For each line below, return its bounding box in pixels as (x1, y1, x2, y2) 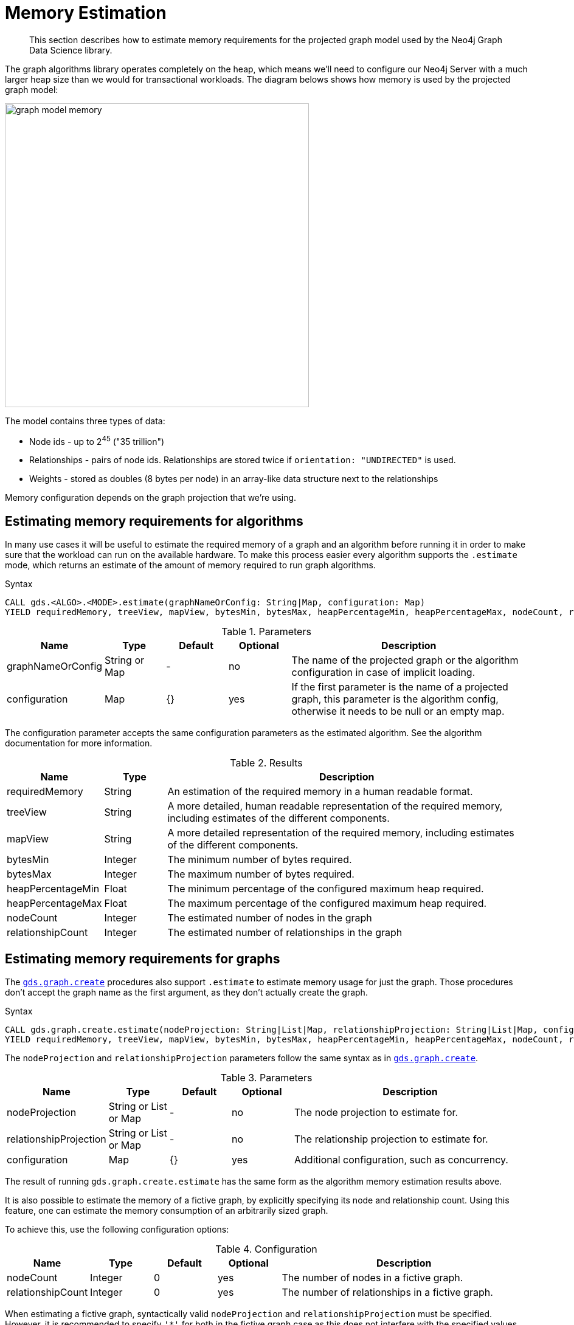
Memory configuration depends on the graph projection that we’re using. (5, 492, 297, 503)
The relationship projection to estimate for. (294, 1133, 488, 1146)
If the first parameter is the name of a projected (291, 681, 508, 693)
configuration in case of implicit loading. (291, 666, 475, 679)
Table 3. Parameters (220, 1072, 313, 1084)
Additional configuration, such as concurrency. (294, 1154, 508, 1166)
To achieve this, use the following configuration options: (5, 1224, 229, 1235)
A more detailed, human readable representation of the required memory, (167, 800, 503, 813)
